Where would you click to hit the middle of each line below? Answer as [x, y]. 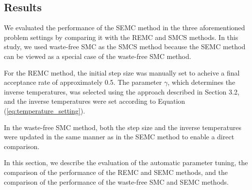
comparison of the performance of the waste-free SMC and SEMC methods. [116, 181]
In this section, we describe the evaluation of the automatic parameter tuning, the [126, 162]
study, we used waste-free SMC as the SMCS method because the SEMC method [125, 47]
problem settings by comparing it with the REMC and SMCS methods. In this [121, 37]
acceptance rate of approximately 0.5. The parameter [83, 82]
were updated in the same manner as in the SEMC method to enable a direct [119, 137]
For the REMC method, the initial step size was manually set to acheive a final [122, 72]
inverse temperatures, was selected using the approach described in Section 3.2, [122, 91]
